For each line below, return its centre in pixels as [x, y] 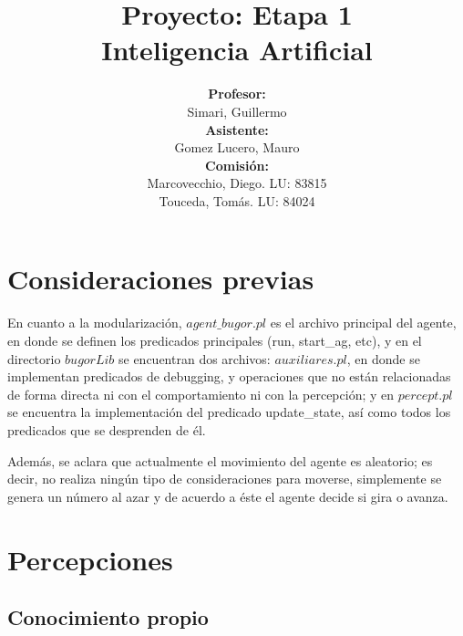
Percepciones [90, 559]
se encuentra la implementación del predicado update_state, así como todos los [229, 412]
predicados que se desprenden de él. [107, 429]
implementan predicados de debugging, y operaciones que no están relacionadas [229, 376]
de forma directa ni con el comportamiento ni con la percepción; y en [201, 394]
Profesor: [237, 94]
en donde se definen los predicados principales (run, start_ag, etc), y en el [215, 340]
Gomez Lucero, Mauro [237, 147]
